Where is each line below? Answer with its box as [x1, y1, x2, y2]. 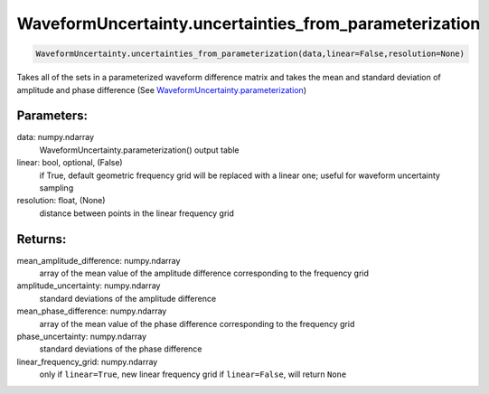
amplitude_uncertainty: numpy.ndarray [16, 280, 161, 291]
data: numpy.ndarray [16, 132, 95, 143]
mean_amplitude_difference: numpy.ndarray [16, 255, 181, 266]
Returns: [16, 231, 67, 247]
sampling [39, 182, 74, 193]
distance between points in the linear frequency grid [39, 208, 235, 219]
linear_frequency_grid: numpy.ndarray [16, 356, 158, 367]
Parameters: [16, 108, 88, 124]
